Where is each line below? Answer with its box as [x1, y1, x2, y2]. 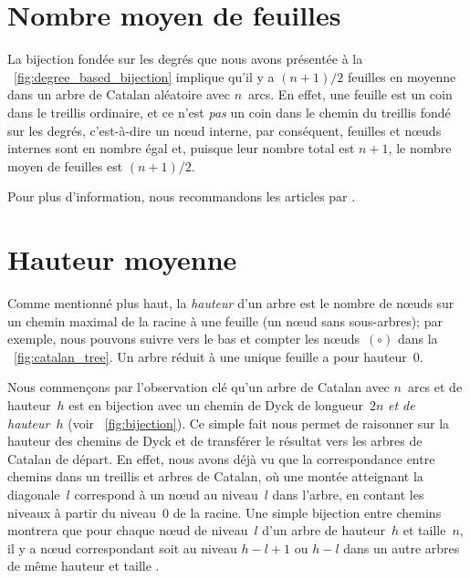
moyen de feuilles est [7, 156, 123, 175]
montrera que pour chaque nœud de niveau [7, 521, 248, 540]
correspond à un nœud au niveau [74, 484, 258, 503]
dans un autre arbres [343, 538, 460, 557]
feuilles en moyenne [347, 67, 456, 86]
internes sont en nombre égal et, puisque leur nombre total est [7, 139, 355, 158]
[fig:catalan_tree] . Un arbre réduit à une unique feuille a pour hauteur [14, 346, 407, 366]
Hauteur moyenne [7, 241, 237, 278]
